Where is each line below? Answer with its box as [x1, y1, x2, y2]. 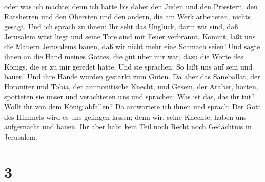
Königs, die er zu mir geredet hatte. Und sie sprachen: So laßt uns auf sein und [4, 61, 253, 72]
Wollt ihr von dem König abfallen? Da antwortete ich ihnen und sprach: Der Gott [4, 101, 261, 111]
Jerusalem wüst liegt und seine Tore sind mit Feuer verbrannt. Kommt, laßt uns [4, 31, 256, 41]
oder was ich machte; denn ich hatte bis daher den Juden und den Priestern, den [4, 1, 258, 11]
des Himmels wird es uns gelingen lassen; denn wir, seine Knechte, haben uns [4, 111, 247, 122]
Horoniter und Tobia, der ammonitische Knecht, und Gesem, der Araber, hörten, [4, 81, 258, 92]
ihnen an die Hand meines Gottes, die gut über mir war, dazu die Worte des [4, 51, 243, 61]
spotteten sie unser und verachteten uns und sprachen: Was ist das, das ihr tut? [4, 91, 255, 102]
